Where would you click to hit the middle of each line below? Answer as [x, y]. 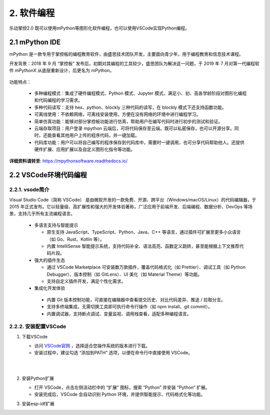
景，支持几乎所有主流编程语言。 [42, 214]
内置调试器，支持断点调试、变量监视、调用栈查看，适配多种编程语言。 [119, 314]
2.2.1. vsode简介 [29, 189]
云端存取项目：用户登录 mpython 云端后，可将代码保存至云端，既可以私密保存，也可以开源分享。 [134, 128]
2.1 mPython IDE [35, 42]
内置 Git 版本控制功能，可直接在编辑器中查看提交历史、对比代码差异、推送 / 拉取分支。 [136, 299]
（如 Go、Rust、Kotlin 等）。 [75, 239]
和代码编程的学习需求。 [58, 100]
